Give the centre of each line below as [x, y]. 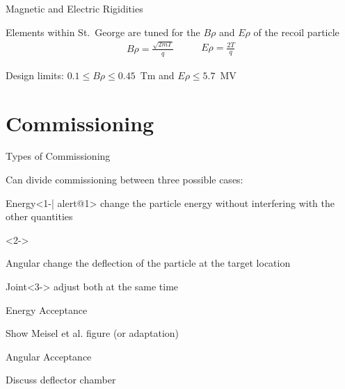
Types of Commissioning [58, 156]
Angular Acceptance [49, 356]
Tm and [157, 75]
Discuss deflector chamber [61, 380]
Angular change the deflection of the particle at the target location [148, 263]
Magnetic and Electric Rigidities [74, 8]
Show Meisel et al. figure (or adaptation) [93, 333]
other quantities [39, 216]
